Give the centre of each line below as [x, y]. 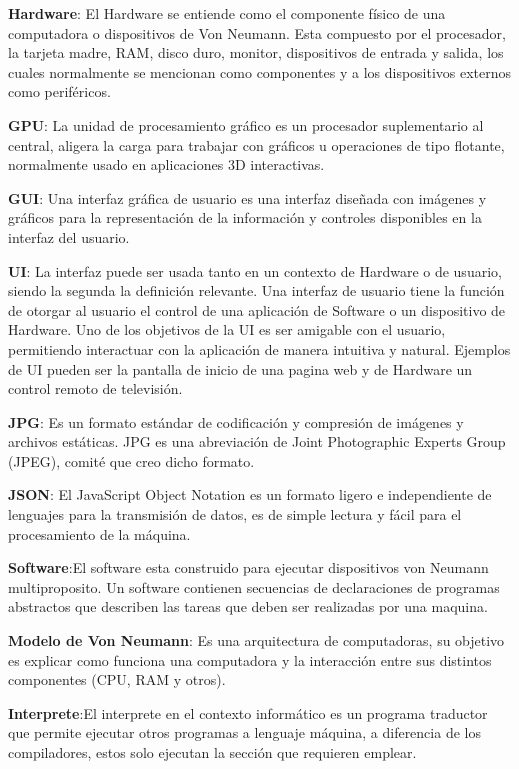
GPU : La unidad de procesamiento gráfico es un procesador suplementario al [246, 124]
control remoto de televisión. [95, 388]
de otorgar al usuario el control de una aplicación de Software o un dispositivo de [257, 309]
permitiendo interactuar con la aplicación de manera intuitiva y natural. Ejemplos [259, 348]
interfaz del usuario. [69, 236]
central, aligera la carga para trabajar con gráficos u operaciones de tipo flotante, [256, 144]
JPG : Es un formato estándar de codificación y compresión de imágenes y [236, 421]
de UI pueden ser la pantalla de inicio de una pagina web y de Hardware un [240, 368]
